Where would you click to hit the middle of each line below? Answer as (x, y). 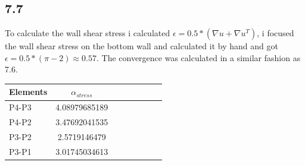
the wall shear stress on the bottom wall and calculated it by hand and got (141, 46)
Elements (28, 92)
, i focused (276, 33)
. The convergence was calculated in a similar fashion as (198, 57)
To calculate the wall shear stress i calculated (88, 33)
